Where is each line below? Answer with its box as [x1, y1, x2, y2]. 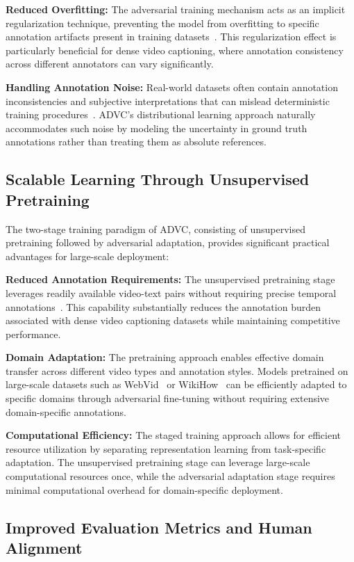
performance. [6, 326, 61, 341]
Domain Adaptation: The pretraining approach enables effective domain [6, 350, 324, 364]
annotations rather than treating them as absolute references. [6, 134, 267, 149]
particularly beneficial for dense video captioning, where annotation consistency [6, 42, 344, 57]
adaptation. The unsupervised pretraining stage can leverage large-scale [6, 455, 310, 469]
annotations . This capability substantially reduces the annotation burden [6, 299, 321, 314]
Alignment [6, 537, 83, 558]
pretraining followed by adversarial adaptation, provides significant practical [6, 235, 330, 250]
